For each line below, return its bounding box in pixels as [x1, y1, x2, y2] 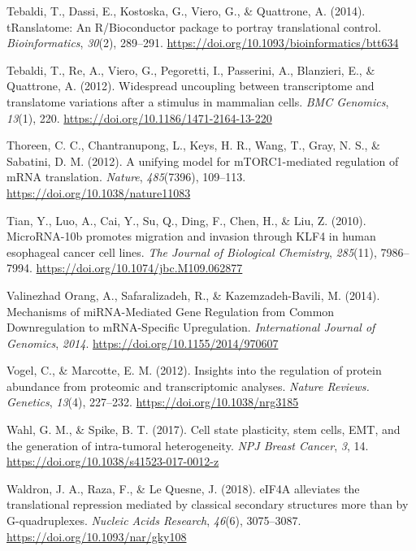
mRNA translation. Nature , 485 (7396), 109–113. [6, 168, 246, 185]
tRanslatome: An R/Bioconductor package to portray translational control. [6, 18, 382, 35]
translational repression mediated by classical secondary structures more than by [6, 496, 409, 513]
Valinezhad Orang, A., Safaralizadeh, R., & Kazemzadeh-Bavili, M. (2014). [6, 286, 380, 303]
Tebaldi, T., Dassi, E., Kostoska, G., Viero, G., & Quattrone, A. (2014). [6, 2, 366, 19]
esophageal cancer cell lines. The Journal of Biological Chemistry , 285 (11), [6, 243, 377, 260]
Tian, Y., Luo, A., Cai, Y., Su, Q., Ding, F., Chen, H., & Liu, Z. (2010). [6, 211, 366, 228]
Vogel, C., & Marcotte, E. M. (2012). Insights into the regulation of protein [6, 362, 382, 379]
